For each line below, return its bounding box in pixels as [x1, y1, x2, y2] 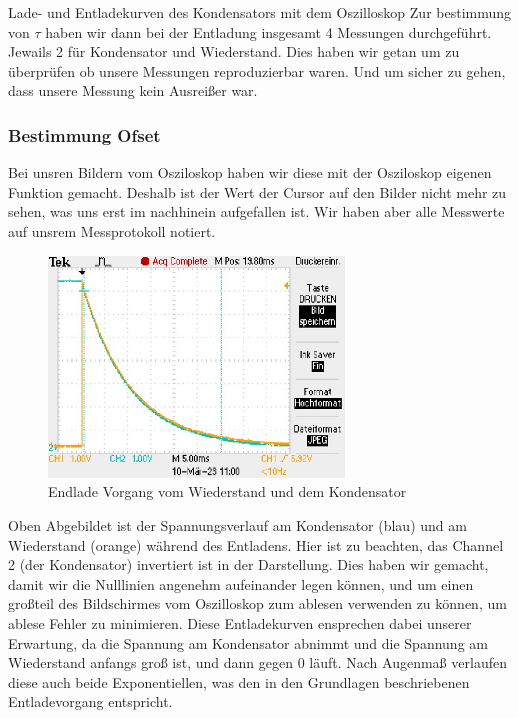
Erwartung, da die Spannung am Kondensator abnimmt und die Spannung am [8, 632, 488, 653]
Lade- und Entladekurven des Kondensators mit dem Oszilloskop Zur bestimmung [8, 2, 512, 22]
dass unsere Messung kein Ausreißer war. [8, 80, 258, 101]
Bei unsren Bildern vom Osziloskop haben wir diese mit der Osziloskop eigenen [8, 162, 492, 183]
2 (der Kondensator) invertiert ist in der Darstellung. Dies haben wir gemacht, [8, 554, 489, 575]
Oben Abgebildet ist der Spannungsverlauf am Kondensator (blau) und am [8, 515, 467, 536]
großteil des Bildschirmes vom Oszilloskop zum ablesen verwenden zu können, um [8, 593, 507, 614]
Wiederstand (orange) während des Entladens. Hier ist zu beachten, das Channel [8, 534, 504, 555]
